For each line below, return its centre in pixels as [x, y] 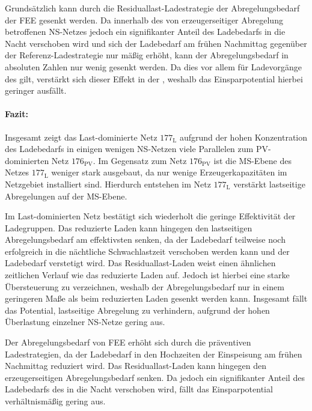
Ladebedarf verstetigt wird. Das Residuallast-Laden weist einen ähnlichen [140, 263]
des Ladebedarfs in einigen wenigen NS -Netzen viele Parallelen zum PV [136, 149]
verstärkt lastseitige [269, 184]
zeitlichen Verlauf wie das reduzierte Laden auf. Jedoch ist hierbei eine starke [147, 275]
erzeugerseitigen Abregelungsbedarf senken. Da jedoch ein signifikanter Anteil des [155, 377]
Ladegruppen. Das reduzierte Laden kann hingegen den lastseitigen [129, 227]
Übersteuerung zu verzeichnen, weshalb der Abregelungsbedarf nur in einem [145, 286]
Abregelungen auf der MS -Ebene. [66, 196]
